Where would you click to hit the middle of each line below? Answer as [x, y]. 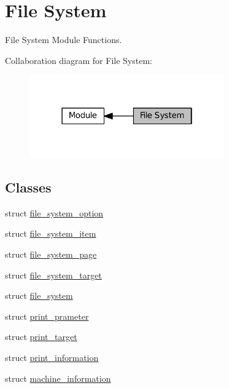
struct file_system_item [51, 233]
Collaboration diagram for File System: [79, 60]
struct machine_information [58, 378]
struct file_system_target [53, 275]
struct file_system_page [51, 254]
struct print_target [41, 337]
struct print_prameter [47, 316]
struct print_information [52, 357]
